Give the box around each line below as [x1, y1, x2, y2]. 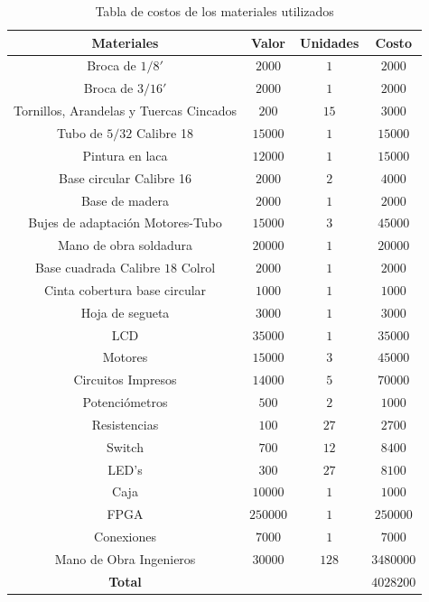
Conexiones [94, 527, 156, 546]
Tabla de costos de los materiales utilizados [95, 2, 334, 20]
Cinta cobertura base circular [43, 280, 207, 299]
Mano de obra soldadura [57, 236, 193, 255]
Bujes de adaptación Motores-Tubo [28, 213, 222, 232]
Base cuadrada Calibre [34, 258, 161, 277]
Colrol [181, 258, 216, 277]
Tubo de [57, 123, 103, 142]
